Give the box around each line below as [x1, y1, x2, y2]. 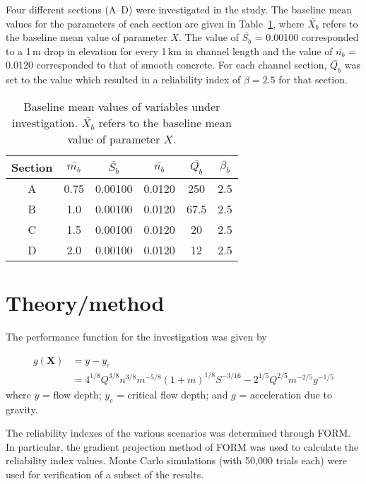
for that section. [278, 72, 348, 87]
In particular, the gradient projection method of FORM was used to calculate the [6, 439, 359, 454]
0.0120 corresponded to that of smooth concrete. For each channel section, [6, 57, 327, 72]
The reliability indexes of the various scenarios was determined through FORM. [6, 425, 351, 440]
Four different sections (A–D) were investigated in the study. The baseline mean [6, 2, 353, 16]
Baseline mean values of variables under [23, 98, 220, 114]
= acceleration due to [239, 386, 332, 401]
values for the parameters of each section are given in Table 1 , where [6, 16, 305, 30]
